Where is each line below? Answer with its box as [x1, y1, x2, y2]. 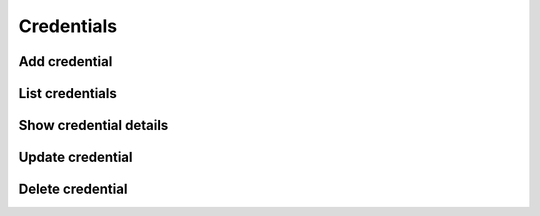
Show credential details [18, 117, 169, 134]
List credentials [18, 85, 117, 102]
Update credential [18, 149, 133, 166]
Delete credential [18, 181, 128, 198]
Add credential [18, 53, 113, 70]
